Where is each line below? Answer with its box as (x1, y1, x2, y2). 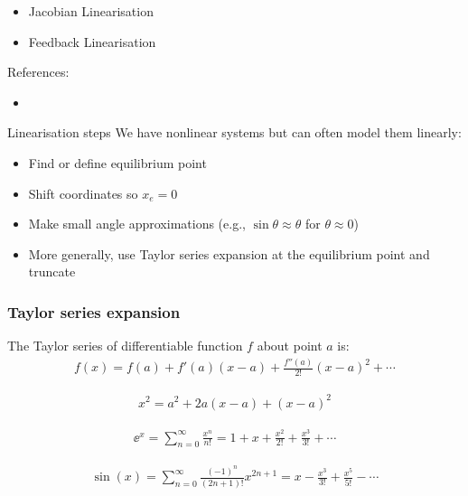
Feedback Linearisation (28, 32, 156, 51)
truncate (28, 262, 76, 281)
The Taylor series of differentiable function (7, 336, 243, 355)
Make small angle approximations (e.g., (28, 214, 246, 233)
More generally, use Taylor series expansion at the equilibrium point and (28, 244, 430, 263)
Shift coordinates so (28, 183, 138, 202)
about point (257, 336, 323, 355)
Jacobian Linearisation (28, 2, 154, 20)
